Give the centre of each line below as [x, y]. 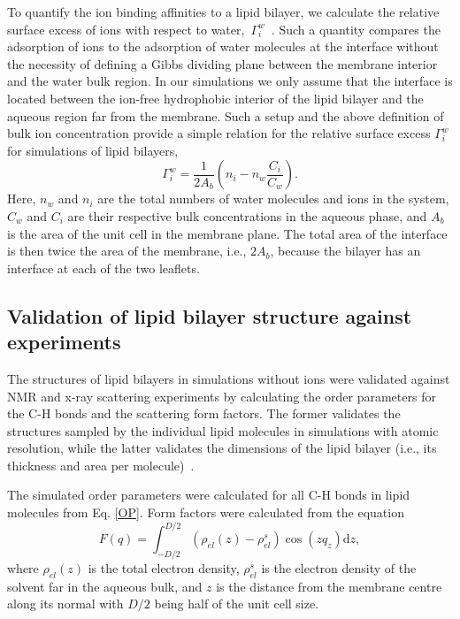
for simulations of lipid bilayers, [93, 150]
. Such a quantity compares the [356, 29]
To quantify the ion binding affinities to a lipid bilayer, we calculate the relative [223, 11]
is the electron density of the [339, 567]
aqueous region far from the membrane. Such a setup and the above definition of [226, 115]
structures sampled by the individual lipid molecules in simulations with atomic [223, 430]
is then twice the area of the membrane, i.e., [127, 251]
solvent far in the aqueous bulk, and [105, 586]
